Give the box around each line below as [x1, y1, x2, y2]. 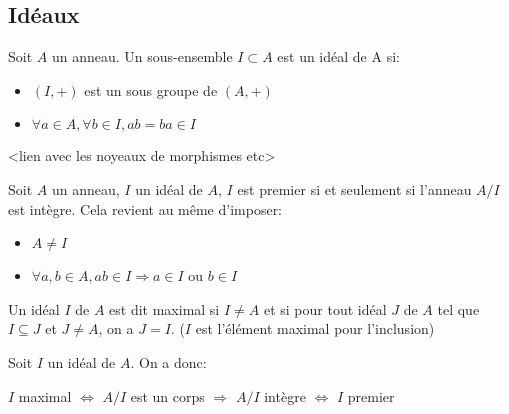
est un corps [130, 385, 205, 406]
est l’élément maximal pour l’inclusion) [195, 318, 435, 339]
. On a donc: [130, 351, 207, 372]
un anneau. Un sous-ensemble [51, 46, 233, 67]
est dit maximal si [109, 298, 220, 319]
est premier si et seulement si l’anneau [237, 178, 472, 199]
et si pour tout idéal [263, 298, 387, 319]
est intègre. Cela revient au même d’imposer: [8, 198, 283, 219]
